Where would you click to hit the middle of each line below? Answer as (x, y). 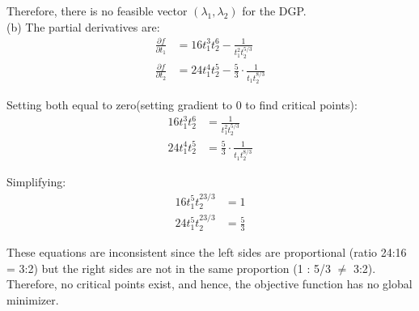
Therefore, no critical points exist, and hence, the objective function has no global (209, 284)
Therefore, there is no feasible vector (97, 11)
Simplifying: (36, 182)
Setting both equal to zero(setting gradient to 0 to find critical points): (182, 105)
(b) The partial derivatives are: (83, 26)
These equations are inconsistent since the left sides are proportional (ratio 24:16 (207, 252)
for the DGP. (274, 11)
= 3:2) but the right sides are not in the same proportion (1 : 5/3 (169, 268)
